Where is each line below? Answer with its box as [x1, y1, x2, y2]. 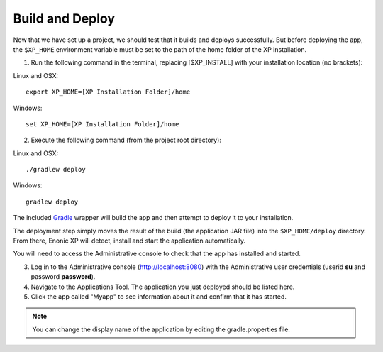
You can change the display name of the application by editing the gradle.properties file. [32, 325, 291, 334]
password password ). [30, 273, 96, 281]
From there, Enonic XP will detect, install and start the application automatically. [13, 236, 246, 245]
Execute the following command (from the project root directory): [30, 136, 221, 145]
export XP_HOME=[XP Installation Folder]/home [26, 88, 191, 96]
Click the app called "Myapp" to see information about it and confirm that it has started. [30, 292, 287, 301]
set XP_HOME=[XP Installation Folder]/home [26, 120, 179, 128]
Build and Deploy [13, 11, 116, 26]
